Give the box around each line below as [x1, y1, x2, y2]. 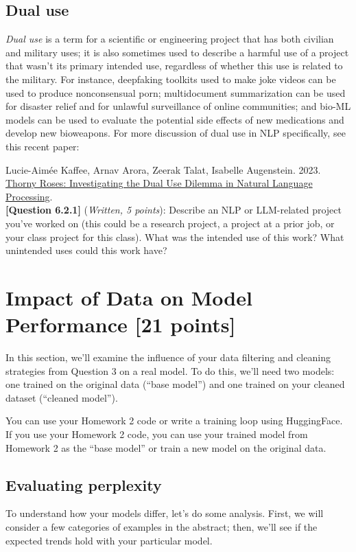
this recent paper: [5, 139, 80, 153]
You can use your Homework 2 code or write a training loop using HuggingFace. [5, 413, 343, 428]
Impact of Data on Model [5, 283, 252, 311]
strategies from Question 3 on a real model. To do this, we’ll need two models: [5, 363, 335, 378]
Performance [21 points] [5, 310, 236, 338]
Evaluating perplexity [5, 474, 162, 495]
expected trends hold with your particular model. [5, 533, 213, 547]
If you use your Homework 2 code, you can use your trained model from [5, 426, 308, 441]
